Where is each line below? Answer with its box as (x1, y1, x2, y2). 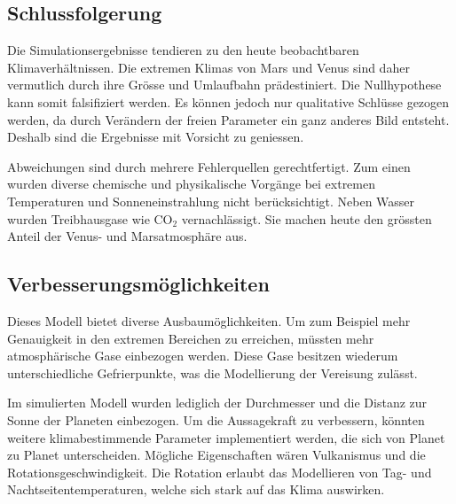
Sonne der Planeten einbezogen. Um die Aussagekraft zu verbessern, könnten (7, 410, 425, 429)
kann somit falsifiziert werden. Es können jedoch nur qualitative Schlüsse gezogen (7, 92, 450, 111)
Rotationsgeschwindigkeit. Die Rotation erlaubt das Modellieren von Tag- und (7, 462, 432, 481)
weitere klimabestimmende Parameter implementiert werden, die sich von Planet (7, 428, 445, 446)
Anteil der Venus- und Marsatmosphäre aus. (7, 227, 248, 245)
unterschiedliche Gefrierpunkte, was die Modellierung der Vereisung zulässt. (7, 363, 418, 382)
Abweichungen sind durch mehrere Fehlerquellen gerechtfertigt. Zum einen (7, 157, 411, 175)
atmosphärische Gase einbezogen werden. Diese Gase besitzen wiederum (7, 346, 398, 365)
